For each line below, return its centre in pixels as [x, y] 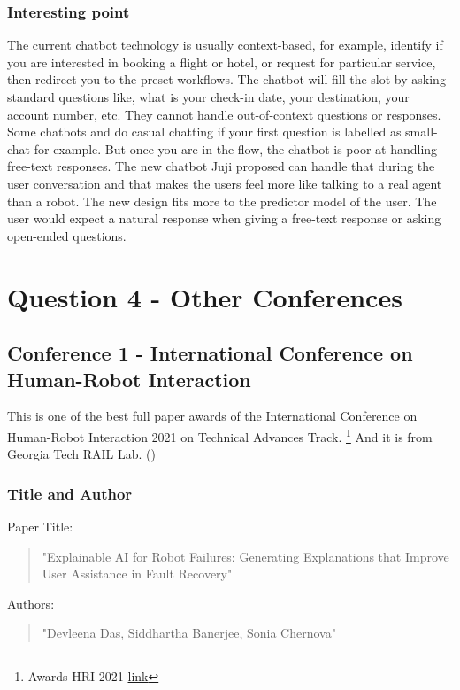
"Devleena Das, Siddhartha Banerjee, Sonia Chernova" [189, 633]
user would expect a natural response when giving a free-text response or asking [224, 218]
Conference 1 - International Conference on [210, 353]
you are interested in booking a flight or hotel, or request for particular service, [222, 62]
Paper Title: [40, 526]
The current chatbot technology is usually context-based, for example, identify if [225, 45]
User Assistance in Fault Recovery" [137, 574]
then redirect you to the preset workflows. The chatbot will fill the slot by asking [226, 79]
